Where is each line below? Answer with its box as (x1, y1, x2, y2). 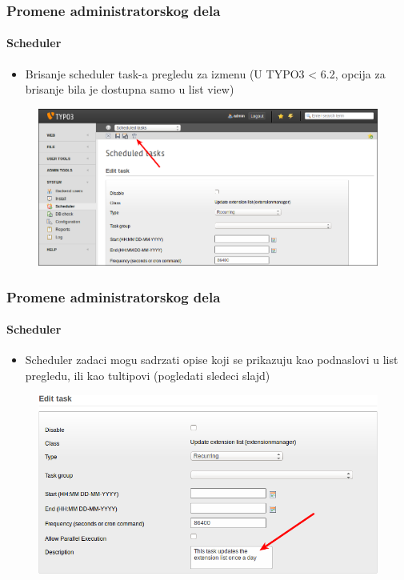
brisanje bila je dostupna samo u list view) (25, 81, 234, 98)
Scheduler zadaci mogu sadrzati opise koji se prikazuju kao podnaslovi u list (25, 351, 398, 368)
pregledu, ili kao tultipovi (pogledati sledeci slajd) (25, 366, 270, 383)
